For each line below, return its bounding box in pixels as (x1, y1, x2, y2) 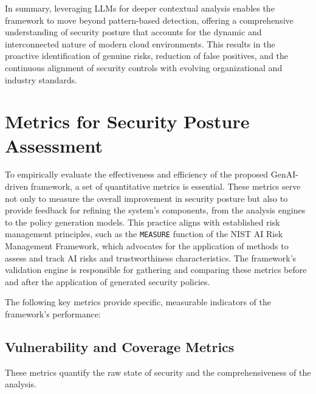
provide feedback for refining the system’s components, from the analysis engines (5, 204, 306, 216)
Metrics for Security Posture (5, 109, 250, 134)
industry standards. (5, 73, 77, 86)
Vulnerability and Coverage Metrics (5, 337, 235, 356)
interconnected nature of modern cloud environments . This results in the (5, 37, 275, 50)
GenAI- (270, 168, 298, 181)
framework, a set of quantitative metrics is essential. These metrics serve (30, 180, 301, 193)
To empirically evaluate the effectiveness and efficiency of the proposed (5, 168, 269, 181)
